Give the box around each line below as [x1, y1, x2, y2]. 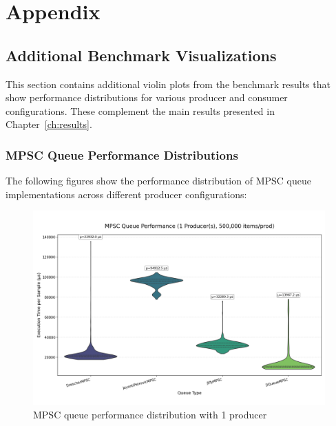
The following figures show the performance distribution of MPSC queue [6, 173, 311, 188]
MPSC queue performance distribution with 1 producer [33, 407, 267, 422]
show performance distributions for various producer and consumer [6, 90, 288, 105]
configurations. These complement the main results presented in [6, 103, 275, 118]
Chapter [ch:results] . [6, 117, 92, 131]
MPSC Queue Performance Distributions [6, 146, 238, 163]
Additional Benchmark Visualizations [6, 44, 277, 65]
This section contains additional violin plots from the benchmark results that [6, 76, 330, 91]
